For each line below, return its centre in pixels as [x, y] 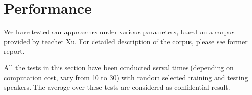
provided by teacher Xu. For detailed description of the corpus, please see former [126, 41]
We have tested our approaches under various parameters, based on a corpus [119, 32]
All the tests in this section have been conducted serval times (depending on [119, 67]
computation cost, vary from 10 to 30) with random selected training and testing [126, 77]
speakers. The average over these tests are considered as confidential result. [117, 87]
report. [14, 51]
